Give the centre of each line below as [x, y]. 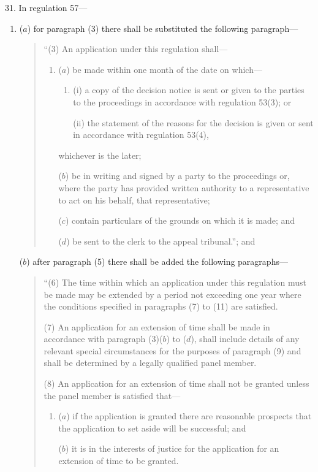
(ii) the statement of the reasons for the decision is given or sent [193, 122]
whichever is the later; [100, 155]
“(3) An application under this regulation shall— [136, 49]
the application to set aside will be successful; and [152, 428]
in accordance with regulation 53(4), [141, 135]
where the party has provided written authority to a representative [184, 187]
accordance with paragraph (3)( [103, 339]
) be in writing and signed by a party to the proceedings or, [177, 176]
